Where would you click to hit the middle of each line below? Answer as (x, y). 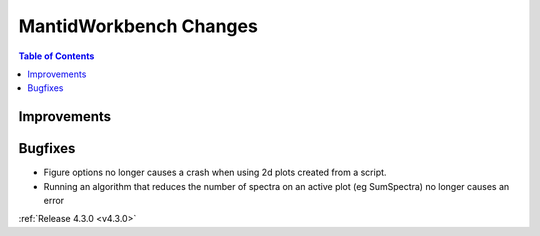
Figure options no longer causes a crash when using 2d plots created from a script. (215, 172)
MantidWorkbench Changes (138, 26)
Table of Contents (56, 56)
